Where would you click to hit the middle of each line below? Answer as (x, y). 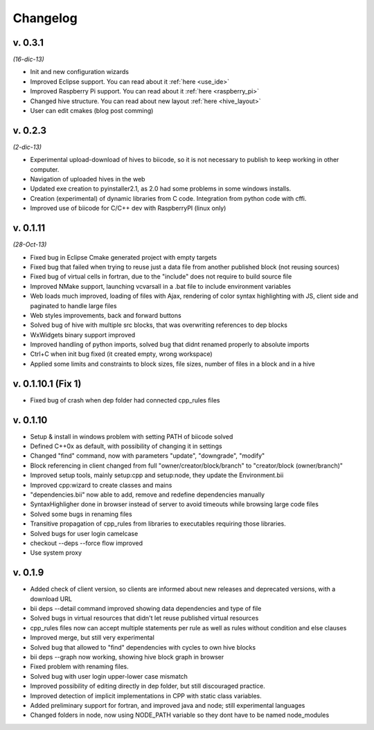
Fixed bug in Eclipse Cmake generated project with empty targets (124, 257)
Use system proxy (56, 553)
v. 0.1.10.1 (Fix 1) (47, 383)
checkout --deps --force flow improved (87, 543)
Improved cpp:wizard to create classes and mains (101, 485)
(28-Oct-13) (30, 244)
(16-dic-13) (28, 60)
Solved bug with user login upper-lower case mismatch (109, 676)
